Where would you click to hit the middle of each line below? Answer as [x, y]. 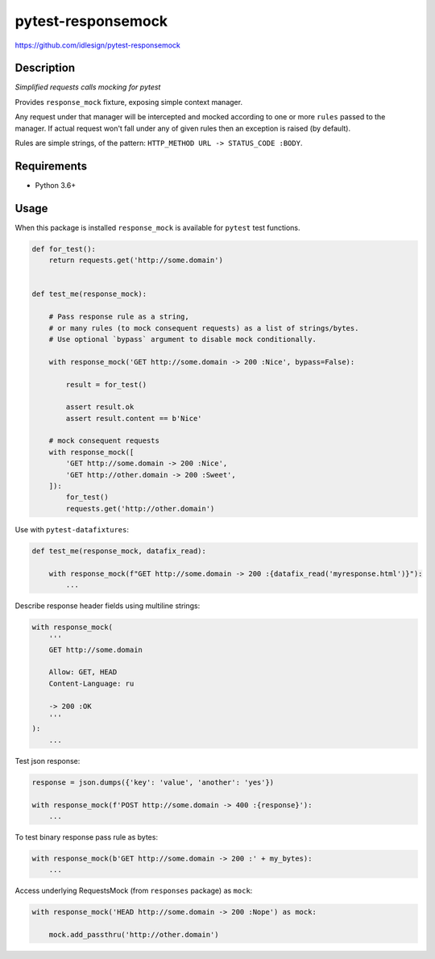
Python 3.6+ [56, 185]
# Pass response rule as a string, [119, 317]
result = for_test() [106, 384]
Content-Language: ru [91, 683]
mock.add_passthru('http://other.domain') [134, 935]
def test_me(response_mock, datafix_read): [119, 551]
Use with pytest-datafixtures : [72, 529]
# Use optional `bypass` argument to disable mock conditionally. [183, 339]
